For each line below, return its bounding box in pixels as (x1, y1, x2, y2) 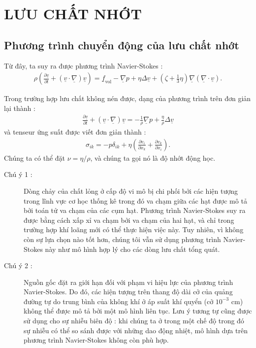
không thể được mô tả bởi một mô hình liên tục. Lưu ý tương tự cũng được (24, 306, 252, 316)
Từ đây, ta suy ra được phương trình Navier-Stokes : (4, 60, 163, 70)
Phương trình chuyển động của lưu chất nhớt (4, 37, 239, 52)
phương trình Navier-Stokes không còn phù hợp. (24, 335, 169, 345)
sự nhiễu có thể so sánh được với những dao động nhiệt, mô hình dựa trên (24, 325, 248, 335)
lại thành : (4, 103, 35, 113)
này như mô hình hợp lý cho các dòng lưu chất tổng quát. (45, 244, 220, 254)
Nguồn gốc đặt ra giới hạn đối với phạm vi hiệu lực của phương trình (24, 277, 233, 287)
